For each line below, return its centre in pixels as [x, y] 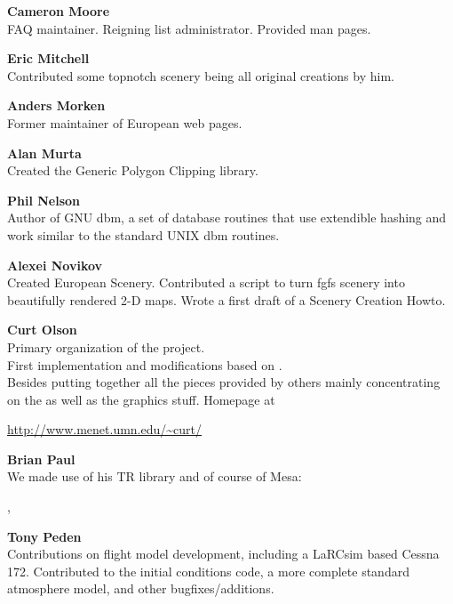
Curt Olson [42, 330]
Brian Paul [41, 459]
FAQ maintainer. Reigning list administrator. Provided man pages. [189, 28]
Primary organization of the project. [106, 346]
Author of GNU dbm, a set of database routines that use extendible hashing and [227, 217]
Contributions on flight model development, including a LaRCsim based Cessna [223, 554]
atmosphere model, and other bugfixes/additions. [141, 588]
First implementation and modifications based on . [145, 364]
